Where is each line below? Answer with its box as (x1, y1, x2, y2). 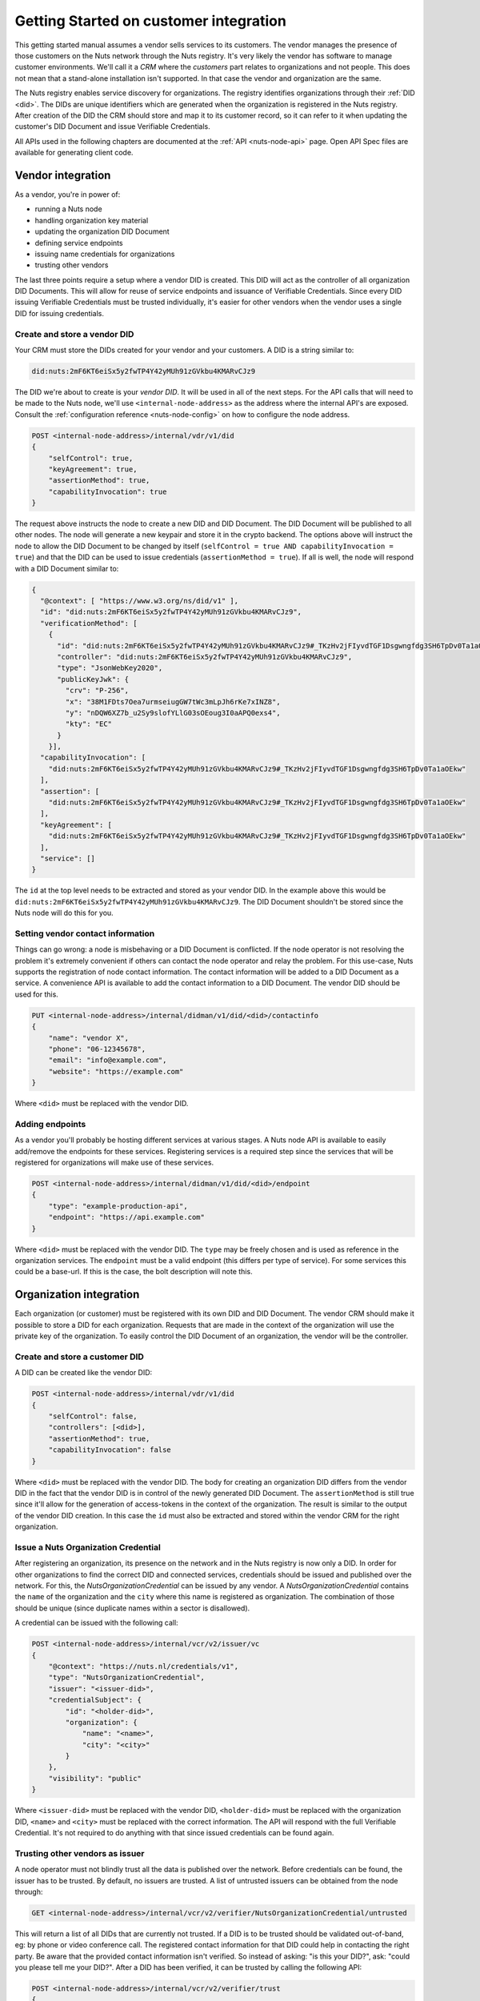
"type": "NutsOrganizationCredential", (48, 1673, 206, 1682)
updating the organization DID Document (34, 227, 170, 236)
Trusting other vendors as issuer (14, 1847, 145, 1859)
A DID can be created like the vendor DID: (14, 1368, 153, 1377)
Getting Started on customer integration (14, 12, 287, 30)
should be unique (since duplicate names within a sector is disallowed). (14, 1603, 250, 1613)
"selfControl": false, (48, 1412, 138, 1421)
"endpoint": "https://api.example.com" (48, 1213, 206, 1222)
